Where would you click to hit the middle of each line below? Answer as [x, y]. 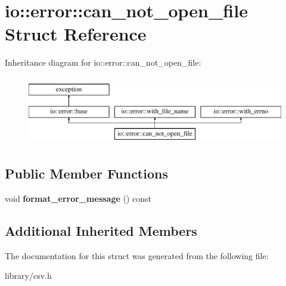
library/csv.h [28, 276]
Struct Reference [76, 34]
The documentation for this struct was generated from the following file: [137, 255]
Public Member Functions [86, 173]
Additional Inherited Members [101, 231]
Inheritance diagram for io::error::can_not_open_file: [103, 62]
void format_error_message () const [78, 199]
